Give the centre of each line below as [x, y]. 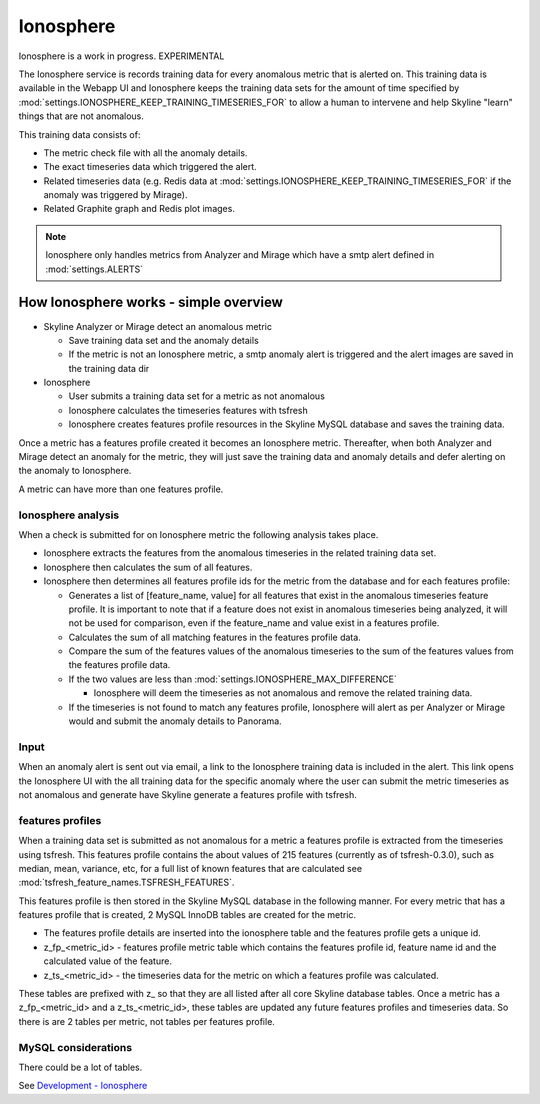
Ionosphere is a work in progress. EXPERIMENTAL [121, 56]
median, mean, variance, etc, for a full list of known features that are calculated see [190, 868]
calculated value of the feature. [107, 961]
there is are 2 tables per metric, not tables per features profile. [146, 1021]
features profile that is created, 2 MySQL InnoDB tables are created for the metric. [187, 915]
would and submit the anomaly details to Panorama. [175, 721]
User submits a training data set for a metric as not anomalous [196, 396]
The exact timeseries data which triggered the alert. [150, 167]
